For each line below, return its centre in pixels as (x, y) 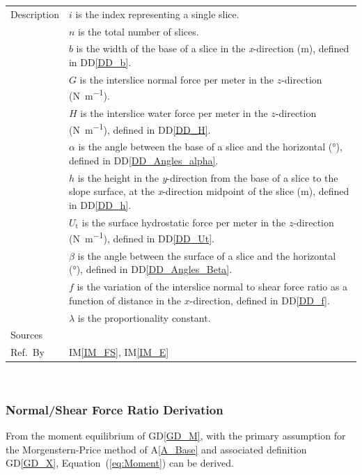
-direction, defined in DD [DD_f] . (260, 300)
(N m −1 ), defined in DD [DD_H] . (140, 128)
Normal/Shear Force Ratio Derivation (115, 409)
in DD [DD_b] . (100, 62)
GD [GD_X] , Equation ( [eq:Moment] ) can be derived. (120, 463)
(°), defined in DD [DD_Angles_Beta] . (150, 269)
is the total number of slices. (139, 31)
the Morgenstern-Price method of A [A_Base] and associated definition (156, 449)
